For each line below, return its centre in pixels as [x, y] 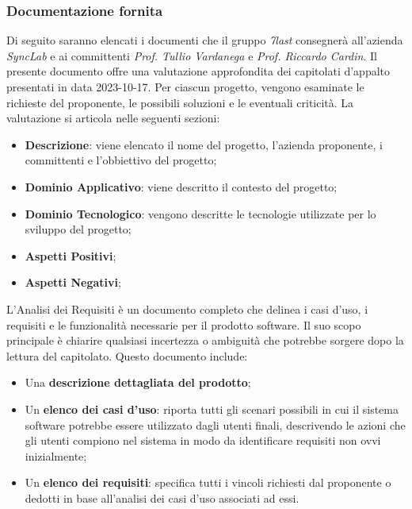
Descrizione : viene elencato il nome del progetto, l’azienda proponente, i [204, 144]
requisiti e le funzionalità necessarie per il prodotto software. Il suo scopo [184, 324]
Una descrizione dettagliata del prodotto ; [138, 382]
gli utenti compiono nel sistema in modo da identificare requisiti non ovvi [203, 440]
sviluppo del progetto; [78, 229]
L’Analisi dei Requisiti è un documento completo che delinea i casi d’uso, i [187, 308]
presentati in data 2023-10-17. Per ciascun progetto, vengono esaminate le [185, 87]
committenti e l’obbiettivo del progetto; [121, 160]
